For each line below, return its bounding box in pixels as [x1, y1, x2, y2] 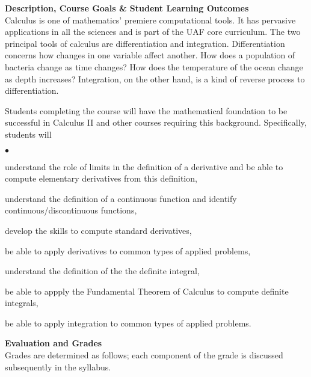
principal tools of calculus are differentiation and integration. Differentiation [5, 37, 285, 49]
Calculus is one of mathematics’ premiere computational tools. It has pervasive [5, 13, 296, 26]
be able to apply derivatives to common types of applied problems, [5, 244, 251, 257]
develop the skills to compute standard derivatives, [5, 224, 192, 236]
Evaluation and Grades [5, 337, 102, 349]
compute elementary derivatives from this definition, [5, 172, 197, 185]
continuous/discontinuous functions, [5, 204, 137, 216]
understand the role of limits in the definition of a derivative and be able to [5, 160, 283, 173]
